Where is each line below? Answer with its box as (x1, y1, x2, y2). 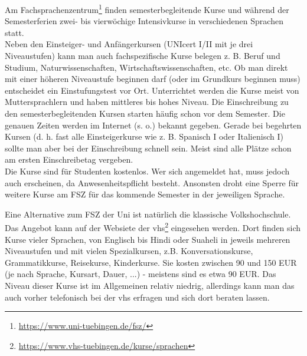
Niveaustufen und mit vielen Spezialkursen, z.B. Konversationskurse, (5, 245, 253, 257)
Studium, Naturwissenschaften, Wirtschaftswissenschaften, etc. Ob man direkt (5, 61, 288, 73)
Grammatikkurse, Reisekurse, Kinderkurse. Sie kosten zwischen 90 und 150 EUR (5, 256, 297, 268)
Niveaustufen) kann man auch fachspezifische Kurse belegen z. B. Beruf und (5, 50, 280, 62)
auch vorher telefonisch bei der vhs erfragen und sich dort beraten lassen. (5, 291, 270, 303)
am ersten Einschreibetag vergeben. (5, 153, 133, 166)
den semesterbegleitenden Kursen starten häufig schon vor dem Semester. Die (5, 107, 285, 119)
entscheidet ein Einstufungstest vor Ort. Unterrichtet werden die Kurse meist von (5, 84, 299, 96)
